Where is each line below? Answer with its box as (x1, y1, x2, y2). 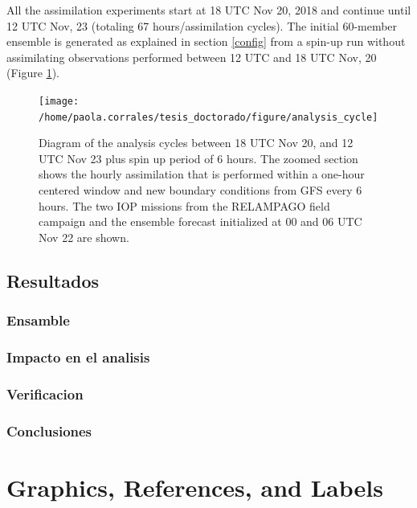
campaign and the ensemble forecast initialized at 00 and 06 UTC (39, 213, 362, 230)
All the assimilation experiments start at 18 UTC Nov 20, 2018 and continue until (6, 2, 411, 18)
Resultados (6, 268, 99, 293)
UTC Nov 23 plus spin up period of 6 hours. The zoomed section (39, 150, 358, 166)
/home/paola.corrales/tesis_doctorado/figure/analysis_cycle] (39, 111, 378, 123)
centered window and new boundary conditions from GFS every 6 (39, 182, 362, 199)
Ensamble (6, 310, 70, 330)
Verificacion (6, 383, 84, 404)
